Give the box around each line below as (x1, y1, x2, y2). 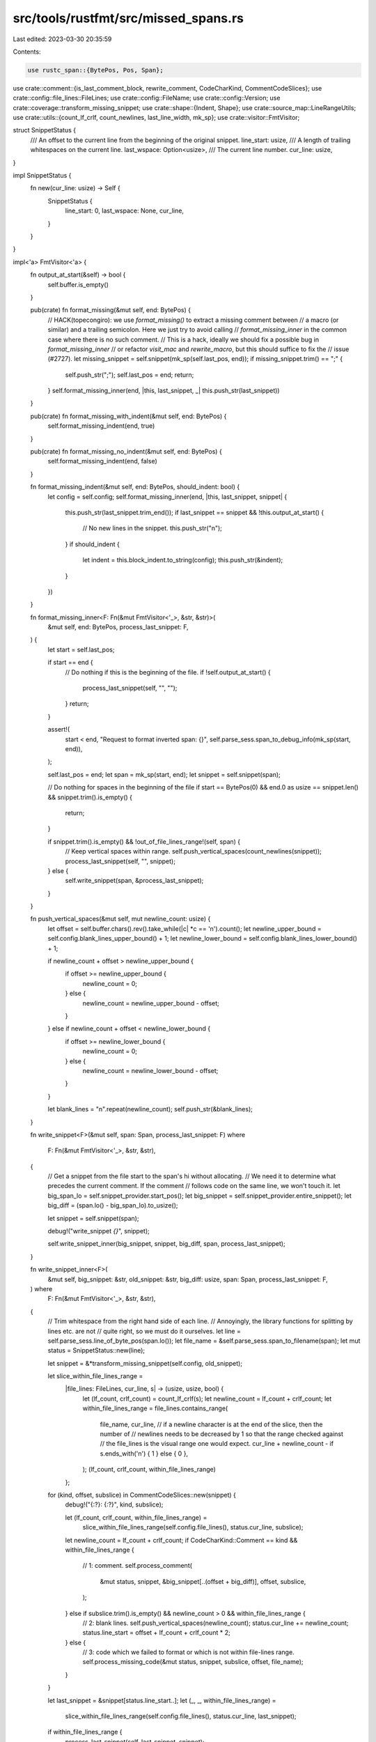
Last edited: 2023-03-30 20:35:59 (13, 35, 112, 43)
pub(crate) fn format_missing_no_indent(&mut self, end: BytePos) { (30, 447, 222, 456)
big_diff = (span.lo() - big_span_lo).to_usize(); (47, 1201, 178, 1210)
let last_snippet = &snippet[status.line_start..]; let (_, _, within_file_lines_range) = (47, 1696, 276, 1704)
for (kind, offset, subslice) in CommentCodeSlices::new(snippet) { (47, 1491, 237, 1499)
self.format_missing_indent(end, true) (47, 422, 155, 430)
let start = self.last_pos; (47, 645, 115, 654)
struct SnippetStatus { (13, 126, 77, 134)
